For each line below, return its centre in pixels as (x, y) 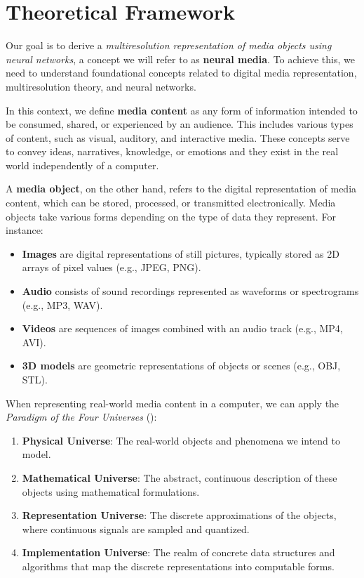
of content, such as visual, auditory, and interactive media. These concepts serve (178, 137)
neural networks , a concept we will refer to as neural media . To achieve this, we (180, 59)
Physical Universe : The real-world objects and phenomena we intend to (181, 440)
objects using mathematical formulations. (111, 491)
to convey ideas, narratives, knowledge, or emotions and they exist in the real (172, 151)
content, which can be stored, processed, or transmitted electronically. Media (171, 203)
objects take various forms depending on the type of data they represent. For (171, 216)
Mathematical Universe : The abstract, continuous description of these (180, 477)
